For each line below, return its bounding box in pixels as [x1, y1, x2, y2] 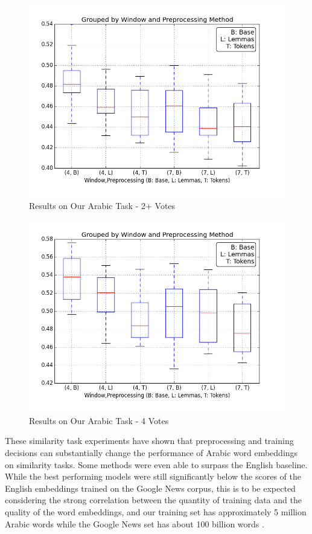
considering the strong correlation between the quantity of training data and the [5, 494, 302, 506]
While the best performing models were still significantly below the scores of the [5, 470, 301, 483]
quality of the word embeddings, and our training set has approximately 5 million [5, 505, 307, 518]
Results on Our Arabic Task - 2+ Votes [29, 199, 176, 211]
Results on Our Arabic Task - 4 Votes [29, 414, 169, 426]
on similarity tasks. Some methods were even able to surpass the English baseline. [5, 458, 308, 471]
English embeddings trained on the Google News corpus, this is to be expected [5, 481, 296, 494]
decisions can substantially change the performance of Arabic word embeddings [5, 446, 298, 458]
